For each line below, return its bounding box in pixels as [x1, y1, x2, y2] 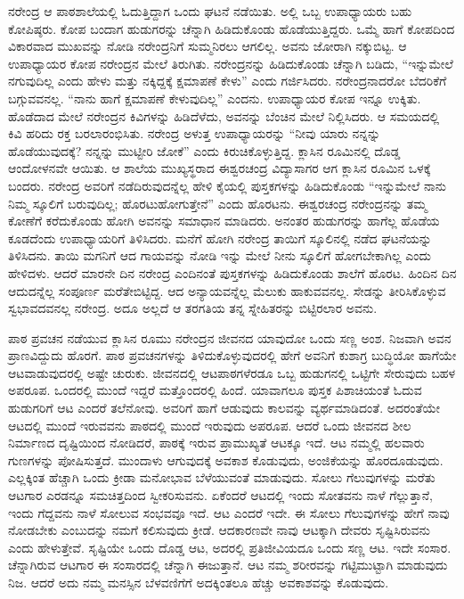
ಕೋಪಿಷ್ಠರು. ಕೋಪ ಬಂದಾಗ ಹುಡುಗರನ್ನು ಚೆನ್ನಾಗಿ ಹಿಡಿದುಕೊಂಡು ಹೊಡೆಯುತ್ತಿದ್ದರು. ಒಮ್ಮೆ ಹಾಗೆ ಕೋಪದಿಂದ [8, 19, 455, 37]
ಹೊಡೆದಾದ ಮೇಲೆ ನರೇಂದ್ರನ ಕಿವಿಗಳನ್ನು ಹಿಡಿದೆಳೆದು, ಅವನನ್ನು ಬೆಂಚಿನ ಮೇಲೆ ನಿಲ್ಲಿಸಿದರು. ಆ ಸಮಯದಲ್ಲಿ [8, 106, 440, 125]
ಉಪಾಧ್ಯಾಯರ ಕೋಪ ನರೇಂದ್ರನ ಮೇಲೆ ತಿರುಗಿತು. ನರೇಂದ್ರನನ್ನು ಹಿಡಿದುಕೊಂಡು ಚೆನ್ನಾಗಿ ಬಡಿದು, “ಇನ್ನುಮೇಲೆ [8, 53, 453, 72]
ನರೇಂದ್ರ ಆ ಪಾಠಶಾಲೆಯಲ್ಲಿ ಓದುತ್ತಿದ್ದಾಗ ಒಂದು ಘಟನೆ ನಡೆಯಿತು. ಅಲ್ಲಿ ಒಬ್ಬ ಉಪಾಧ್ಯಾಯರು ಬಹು [8, 2, 412, 20]
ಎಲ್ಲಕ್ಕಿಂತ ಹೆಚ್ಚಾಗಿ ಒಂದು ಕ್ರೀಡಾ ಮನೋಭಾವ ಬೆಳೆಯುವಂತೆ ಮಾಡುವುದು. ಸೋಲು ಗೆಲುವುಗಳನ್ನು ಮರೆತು [8, 468, 436, 487]
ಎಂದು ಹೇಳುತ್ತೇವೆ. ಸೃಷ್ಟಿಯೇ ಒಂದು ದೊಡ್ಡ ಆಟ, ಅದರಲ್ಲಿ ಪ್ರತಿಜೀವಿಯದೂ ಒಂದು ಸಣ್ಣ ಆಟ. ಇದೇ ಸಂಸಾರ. [8, 537, 452, 556]
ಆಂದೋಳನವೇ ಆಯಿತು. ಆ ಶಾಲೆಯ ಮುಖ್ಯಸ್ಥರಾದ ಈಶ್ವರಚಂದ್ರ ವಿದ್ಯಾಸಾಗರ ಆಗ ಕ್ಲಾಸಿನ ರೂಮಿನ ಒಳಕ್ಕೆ [8, 159, 431, 177]
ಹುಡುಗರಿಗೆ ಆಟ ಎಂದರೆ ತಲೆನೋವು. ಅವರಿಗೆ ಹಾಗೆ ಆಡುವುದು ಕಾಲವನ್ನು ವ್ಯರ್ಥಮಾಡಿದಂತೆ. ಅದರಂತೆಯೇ [8, 398, 441, 417]
